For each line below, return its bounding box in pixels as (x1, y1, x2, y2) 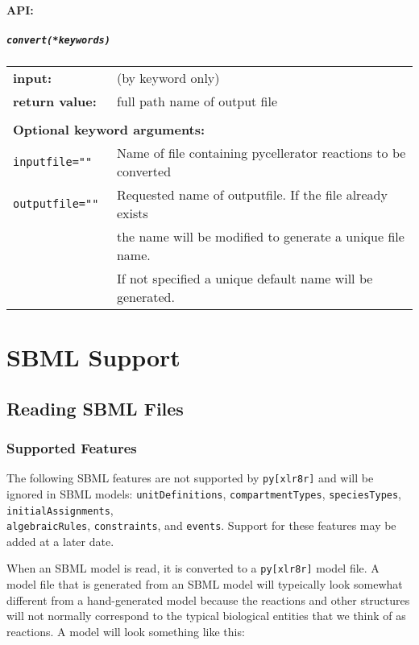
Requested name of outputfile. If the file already (116, 184, 388, 204)
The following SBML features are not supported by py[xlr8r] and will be (6, 469, 374, 486)
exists (116, 203, 148, 222)
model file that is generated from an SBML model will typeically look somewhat (6, 576, 403, 593)
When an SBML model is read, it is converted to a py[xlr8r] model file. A (6, 560, 380, 577)
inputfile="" (13, 155, 93, 168)
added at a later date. (6, 532, 114, 549)
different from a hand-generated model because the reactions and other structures (6, 591, 410, 608)
